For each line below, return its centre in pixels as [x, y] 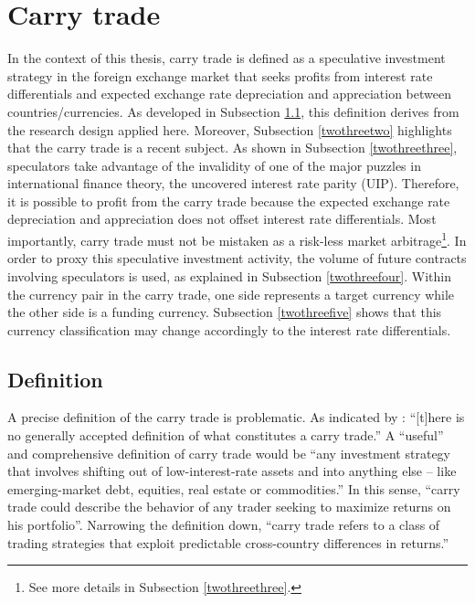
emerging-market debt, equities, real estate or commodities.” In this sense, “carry [234, 488]
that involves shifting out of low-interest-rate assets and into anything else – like [232, 471]
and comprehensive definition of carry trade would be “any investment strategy [229, 453]
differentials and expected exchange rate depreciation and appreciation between [229, 94]
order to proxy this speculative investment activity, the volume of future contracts [237, 258]
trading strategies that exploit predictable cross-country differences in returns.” [228, 542]
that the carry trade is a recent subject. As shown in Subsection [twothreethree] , [232, 148]
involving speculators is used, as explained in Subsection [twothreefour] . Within [229, 275]
